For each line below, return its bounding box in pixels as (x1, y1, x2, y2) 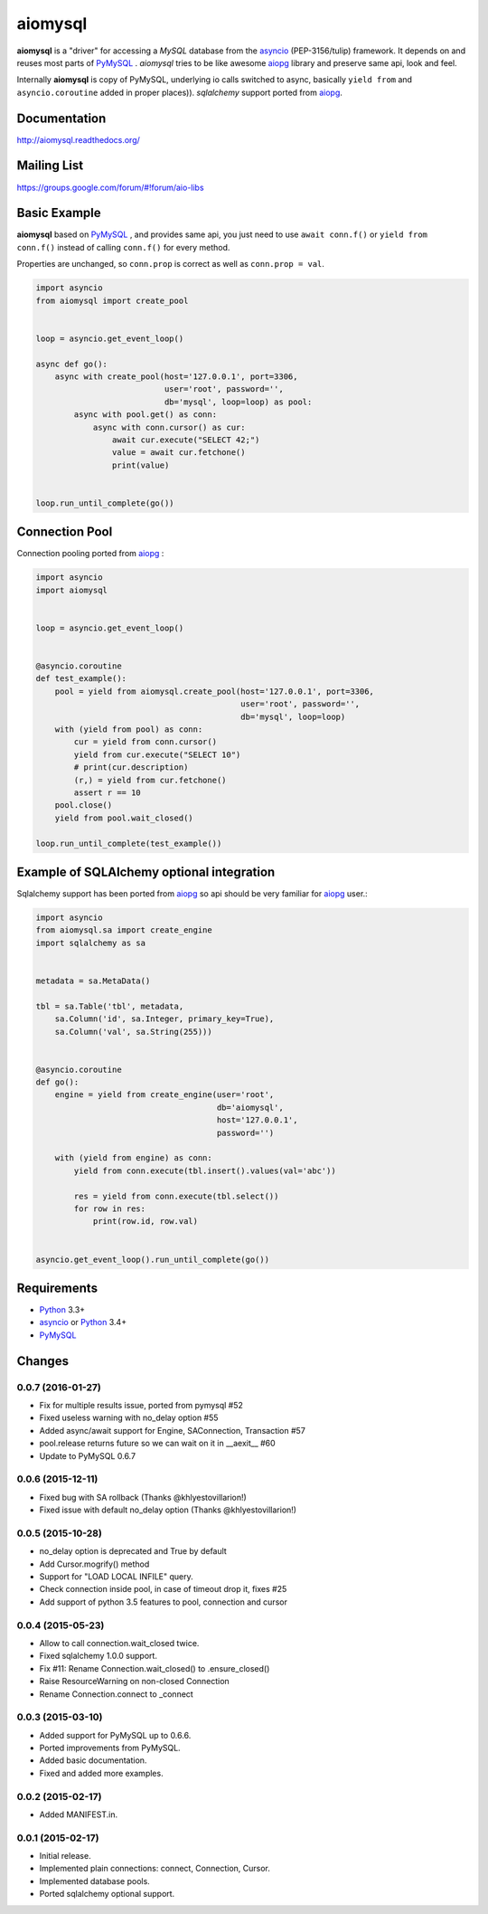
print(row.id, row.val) (92, 1217, 199, 1227)
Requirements (16, 1280, 99, 1295)
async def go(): (35, 358, 108, 369)
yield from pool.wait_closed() (54, 812, 193, 823)
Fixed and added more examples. (39, 1767, 164, 1778)
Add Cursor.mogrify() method (39, 1559, 150, 1569)
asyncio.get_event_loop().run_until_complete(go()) (35, 1254, 270, 1265)
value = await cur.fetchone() (111, 448, 246, 458)
